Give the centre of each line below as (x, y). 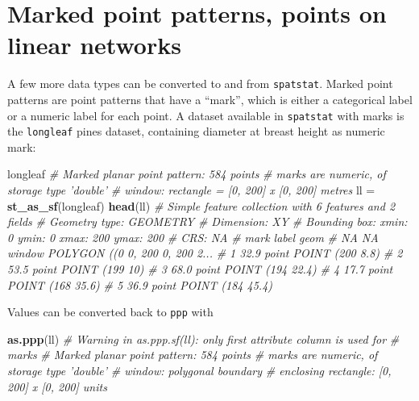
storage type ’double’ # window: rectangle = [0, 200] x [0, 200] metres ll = (191, 190)
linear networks (94, 45)
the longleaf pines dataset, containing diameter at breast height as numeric (196, 131)
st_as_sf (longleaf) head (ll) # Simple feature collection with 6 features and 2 (201, 205)
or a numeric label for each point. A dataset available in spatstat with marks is (206, 115)
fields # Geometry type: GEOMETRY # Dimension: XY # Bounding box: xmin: (207, 221)
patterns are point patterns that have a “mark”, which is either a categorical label (210, 99)
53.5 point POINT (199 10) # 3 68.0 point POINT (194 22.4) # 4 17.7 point (200, 269)
